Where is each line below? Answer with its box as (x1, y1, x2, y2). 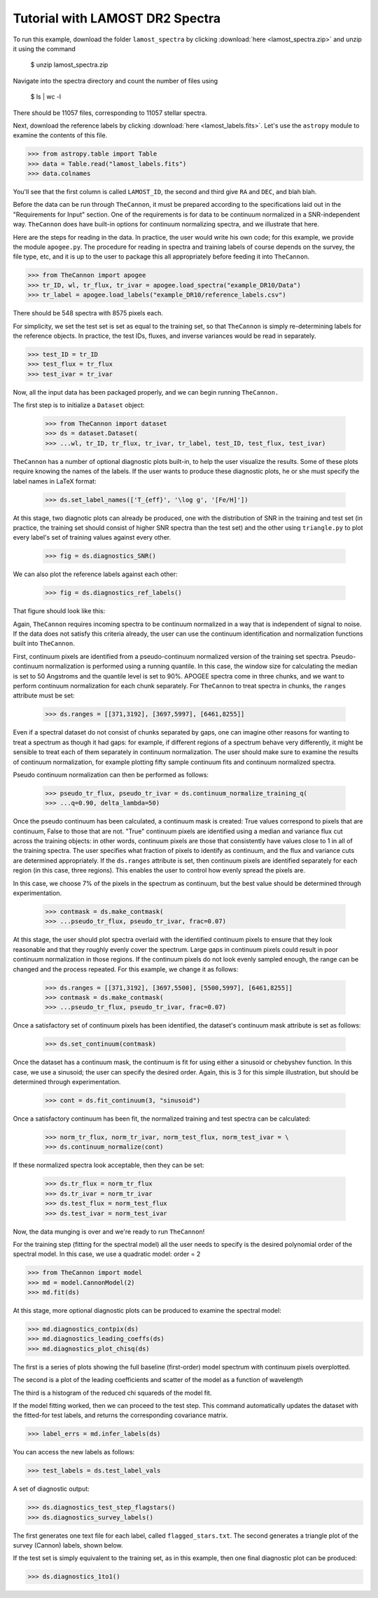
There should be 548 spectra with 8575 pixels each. (13, 309, 164, 317)
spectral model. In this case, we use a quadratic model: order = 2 (13, 1250, 201, 1258)
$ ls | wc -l (30, 93, 62, 101)
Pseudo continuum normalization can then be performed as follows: (13, 770, 209, 779)
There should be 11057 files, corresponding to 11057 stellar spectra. (13, 109, 207, 117)
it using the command (13, 44, 76, 53)
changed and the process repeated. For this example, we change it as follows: (13, 964, 239, 974)
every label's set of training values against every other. (13, 533, 171, 542)
